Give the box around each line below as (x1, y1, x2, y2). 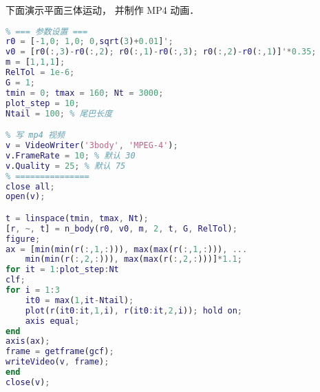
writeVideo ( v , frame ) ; (6, 357, 109, 367)
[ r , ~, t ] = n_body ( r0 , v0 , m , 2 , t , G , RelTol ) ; (6, 223, 237, 234)
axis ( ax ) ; (6, 336, 50, 347)
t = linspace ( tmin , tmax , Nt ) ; (6, 213, 149, 223)
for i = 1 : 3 (6, 285, 60, 296)
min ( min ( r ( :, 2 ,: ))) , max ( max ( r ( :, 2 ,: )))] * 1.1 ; (25, 254, 242, 265)
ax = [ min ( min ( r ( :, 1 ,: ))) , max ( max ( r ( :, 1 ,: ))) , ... (6, 244, 248, 254)
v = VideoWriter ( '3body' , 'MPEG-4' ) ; (6, 141, 178, 150)
